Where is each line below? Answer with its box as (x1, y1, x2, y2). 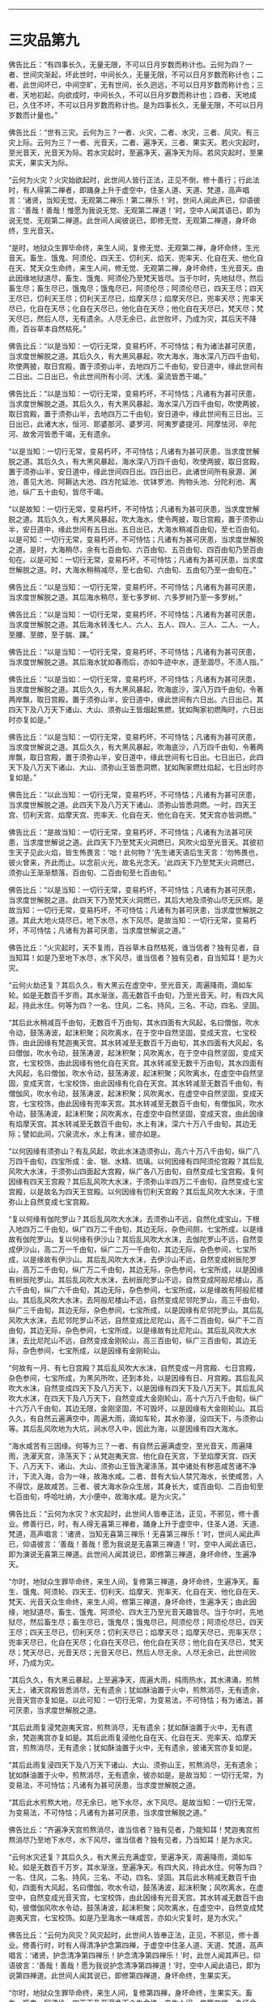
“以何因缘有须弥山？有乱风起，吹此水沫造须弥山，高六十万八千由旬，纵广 (8, 1146, 253, 1155)
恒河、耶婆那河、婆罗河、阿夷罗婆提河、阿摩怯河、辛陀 (71, 419, 257, 429)
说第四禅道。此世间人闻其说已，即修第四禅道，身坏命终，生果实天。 (8, 1970, 236, 1980)
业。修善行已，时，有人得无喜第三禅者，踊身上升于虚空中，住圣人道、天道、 (8, 1518, 264, 1528)
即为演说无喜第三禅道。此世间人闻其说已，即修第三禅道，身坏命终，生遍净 (8, 1549, 257, 1559)
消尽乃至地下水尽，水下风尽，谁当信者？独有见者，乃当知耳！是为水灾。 (15, 1834, 257, 1844)
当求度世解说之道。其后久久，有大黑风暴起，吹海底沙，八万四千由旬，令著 (8, 742, 257, 752)
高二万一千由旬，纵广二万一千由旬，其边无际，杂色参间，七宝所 (43, 1244, 257, 1254)
